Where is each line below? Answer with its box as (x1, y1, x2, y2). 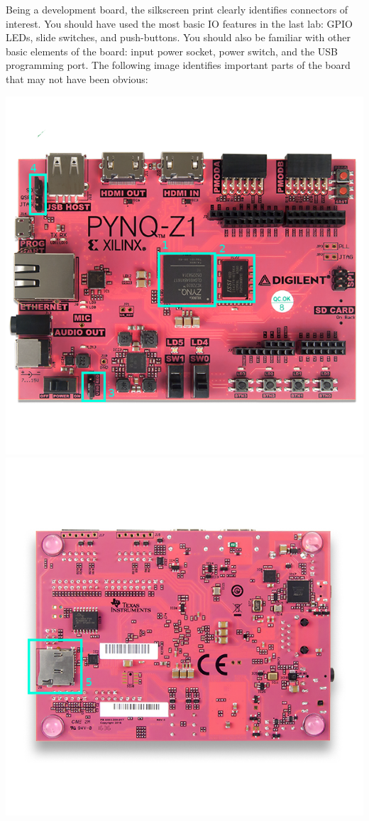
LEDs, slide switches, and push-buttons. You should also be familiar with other (6, 30, 351, 45)
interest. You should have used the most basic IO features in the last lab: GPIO (6, 16, 353, 31)
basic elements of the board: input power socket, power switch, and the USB (6, 43, 338, 58)
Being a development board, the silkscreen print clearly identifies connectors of (6, 2, 348, 16)
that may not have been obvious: (6, 71, 148, 86)
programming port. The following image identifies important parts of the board (6, 58, 351, 72)
